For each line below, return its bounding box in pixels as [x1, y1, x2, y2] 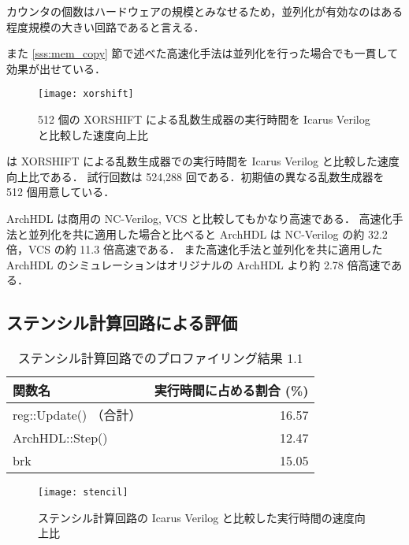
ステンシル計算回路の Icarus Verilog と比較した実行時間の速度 [38, 509, 355, 525]
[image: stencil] [38, 487, 128, 499]
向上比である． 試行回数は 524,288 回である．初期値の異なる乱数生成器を [6, 168, 385, 184]
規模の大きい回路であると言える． [28, 18, 205, 35]
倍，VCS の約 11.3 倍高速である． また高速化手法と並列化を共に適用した [6, 241, 383, 258]
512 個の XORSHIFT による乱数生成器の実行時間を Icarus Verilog [38, 111, 370, 128]
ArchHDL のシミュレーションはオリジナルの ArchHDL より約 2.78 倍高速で [6, 256, 392, 272]
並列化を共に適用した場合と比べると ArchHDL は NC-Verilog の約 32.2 [28, 225, 388, 242]
